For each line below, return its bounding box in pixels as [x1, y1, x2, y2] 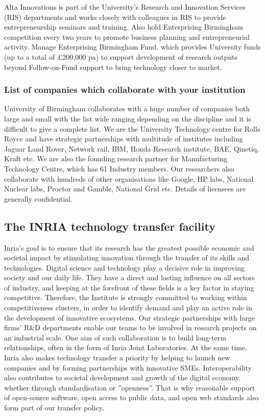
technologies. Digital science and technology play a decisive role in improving [4, 262, 245, 273]
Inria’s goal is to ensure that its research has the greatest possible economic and [4, 242, 254, 253]
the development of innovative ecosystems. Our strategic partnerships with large [4, 312, 255, 323]
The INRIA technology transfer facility [4, 218, 215, 234]
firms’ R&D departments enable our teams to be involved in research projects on [4, 322, 257, 333]
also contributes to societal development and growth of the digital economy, [4, 372, 241, 383]
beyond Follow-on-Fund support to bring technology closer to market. [4, 61, 222, 72]
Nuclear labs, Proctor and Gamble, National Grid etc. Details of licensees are [4, 183, 246, 194]
